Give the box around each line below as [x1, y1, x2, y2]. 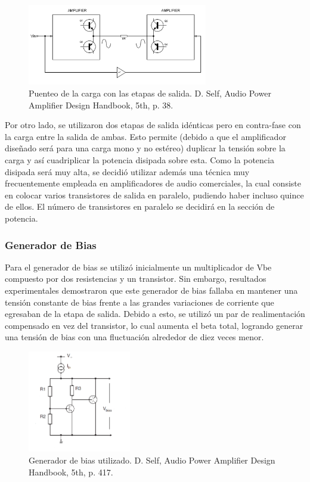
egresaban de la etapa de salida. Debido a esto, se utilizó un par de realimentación [5, 307, 305, 320]
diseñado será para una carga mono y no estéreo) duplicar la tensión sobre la [5, 142, 286, 154]
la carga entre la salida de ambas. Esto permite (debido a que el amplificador [5, 130, 286, 142]
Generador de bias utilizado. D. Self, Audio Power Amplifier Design [29, 453, 275, 466]
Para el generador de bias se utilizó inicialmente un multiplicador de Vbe [5, 260, 272, 273]
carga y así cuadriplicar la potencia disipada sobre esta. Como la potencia [5, 154, 274, 166]
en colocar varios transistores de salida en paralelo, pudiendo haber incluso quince [5, 188, 304, 201]
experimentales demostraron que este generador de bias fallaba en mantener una [5, 284, 298, 297]
